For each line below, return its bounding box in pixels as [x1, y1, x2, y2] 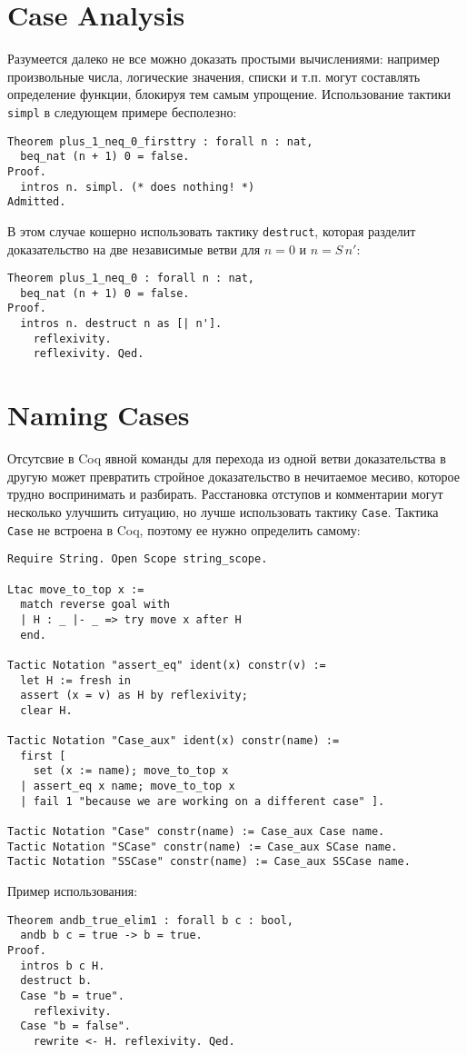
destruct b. [20, 974, 93, 988]
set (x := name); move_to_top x [33, 764, 229, 778]
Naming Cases [7, 396, 190, 433]
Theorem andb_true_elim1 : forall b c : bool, [7, 913, 293, 927]
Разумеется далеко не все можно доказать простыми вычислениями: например [7, 49, 440, 68]
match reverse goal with [20, 598, 170, 612]
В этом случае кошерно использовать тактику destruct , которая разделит [7, 221, 416, 240]
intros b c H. [20, 959, 105, 972]
